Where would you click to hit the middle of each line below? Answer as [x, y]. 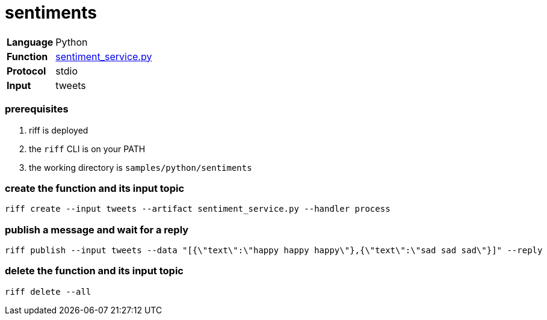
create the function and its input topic [95, 188]
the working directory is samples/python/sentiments [141, 167]
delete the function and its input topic [94, 271]
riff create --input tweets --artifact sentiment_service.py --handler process [198, 209]
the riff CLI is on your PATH [87, 149]
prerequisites [37, 109]
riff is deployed [59, 130]
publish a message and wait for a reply [97, 229]
